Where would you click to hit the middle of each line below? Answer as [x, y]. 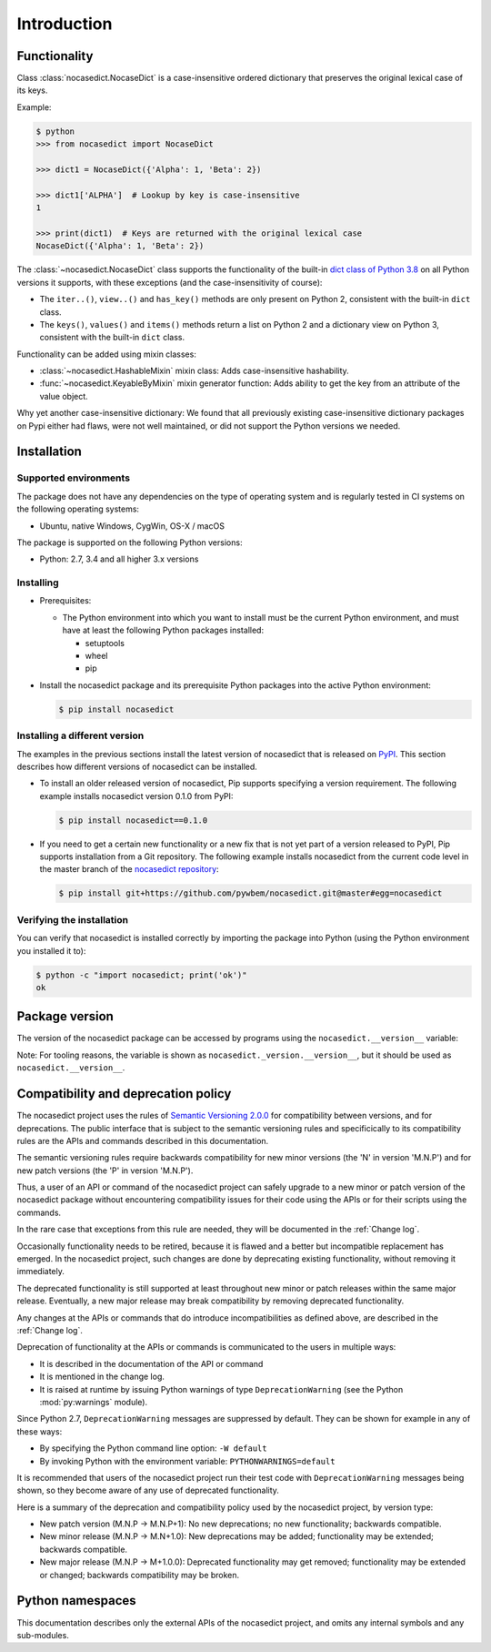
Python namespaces [76, 1601]
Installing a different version [80, 735]
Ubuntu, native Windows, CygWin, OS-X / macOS [132, 526]
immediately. [41, 1272]
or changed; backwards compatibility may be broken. [140, 1575]
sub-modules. [43, 1635]
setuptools [105, 643]
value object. [64, 396]
